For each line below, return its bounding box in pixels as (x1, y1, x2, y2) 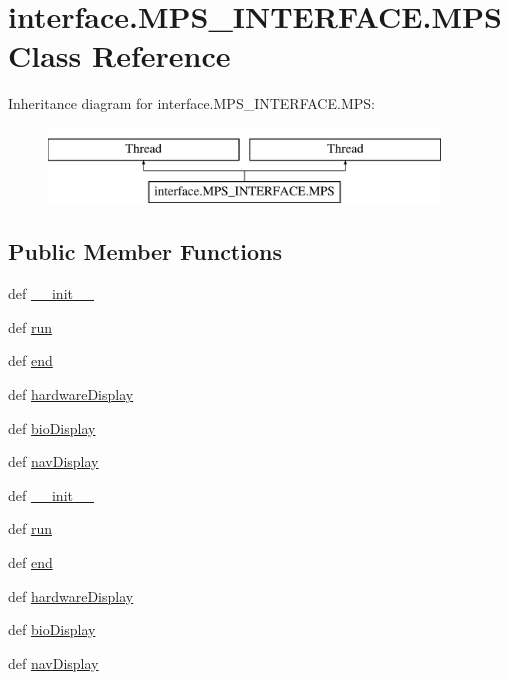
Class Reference (8, 35, 231, 76)
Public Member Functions (8, 236, 282, 267)
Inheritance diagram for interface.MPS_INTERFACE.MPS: (8, 93, 375, 114)
